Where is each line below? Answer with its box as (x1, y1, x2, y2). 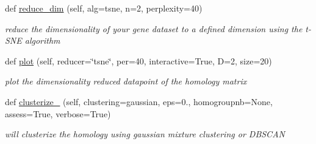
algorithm (24, 34, 60, 47)
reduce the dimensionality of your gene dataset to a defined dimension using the (5, 22, 303, 35)
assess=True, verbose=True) (5, 107, 111, 120)
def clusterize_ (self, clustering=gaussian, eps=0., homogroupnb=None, (5, 95, 273, 108)
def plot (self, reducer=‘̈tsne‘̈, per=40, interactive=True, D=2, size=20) (5, 54, 272, 67)
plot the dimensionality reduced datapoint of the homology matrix (5, 75, 247, 87)
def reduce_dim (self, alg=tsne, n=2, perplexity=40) (5, 2, 203, 14)
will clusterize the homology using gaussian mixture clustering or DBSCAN (5, 128, 285, 140)
